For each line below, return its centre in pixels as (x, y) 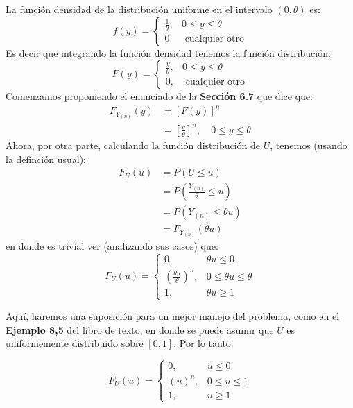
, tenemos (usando (309, 145)
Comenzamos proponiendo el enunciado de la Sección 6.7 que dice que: (159, 96)
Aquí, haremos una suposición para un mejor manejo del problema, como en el (173, 316)
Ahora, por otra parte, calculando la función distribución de (133, 145)
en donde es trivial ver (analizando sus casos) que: (112, 246)
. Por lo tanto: (204, 343)
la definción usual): (46, 159)
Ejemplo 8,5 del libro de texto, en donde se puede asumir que (140, 329)
